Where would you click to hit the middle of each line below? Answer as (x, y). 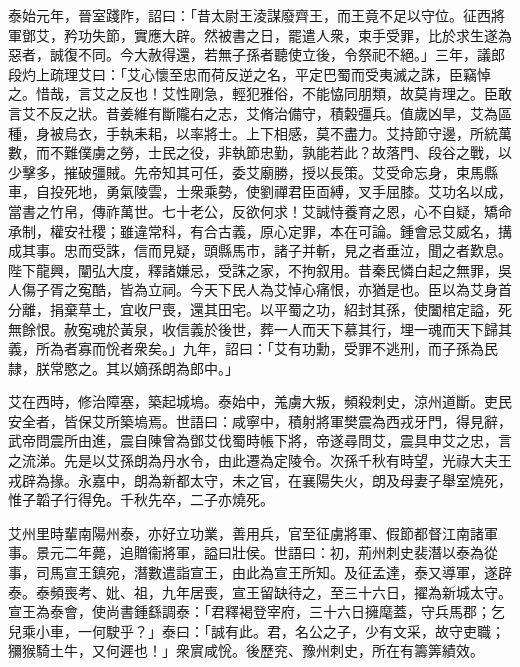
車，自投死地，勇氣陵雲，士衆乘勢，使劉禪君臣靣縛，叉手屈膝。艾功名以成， (260, 191)
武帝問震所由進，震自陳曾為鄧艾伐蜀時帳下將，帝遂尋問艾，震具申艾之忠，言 (260, 440)
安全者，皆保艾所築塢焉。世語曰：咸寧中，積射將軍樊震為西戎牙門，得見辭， (260, 420)
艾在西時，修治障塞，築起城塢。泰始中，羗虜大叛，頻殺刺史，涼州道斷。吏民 (260, 401)
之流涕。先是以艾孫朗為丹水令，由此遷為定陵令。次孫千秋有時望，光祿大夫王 (260, 460)
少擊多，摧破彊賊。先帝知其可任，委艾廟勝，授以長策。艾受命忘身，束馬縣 (253, 171)
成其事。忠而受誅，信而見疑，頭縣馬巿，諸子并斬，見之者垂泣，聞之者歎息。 (260, 250)
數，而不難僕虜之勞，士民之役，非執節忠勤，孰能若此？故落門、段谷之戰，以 (260, 152)
